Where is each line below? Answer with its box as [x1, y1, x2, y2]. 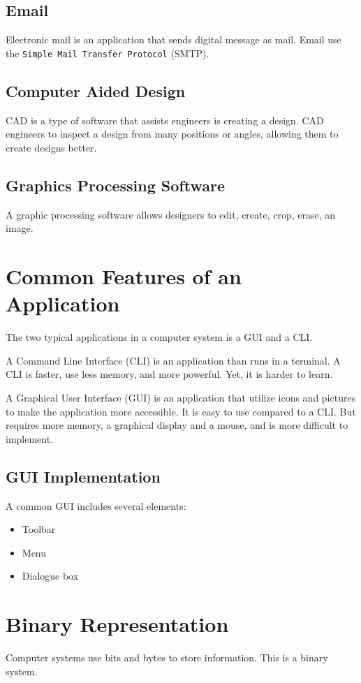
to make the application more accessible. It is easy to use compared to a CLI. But [6, 404, 356, 418]
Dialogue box [22, 568, 79, 583]
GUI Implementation [6, 465, 161, 487]
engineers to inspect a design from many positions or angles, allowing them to [6, 126, 339, 141]
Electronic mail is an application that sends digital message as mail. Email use [6, 32, 341, 47]
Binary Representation [6, 610, 229, 638]
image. [6, 221, 34, 235]
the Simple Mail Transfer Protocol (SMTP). [6, 45, 209, 60]
